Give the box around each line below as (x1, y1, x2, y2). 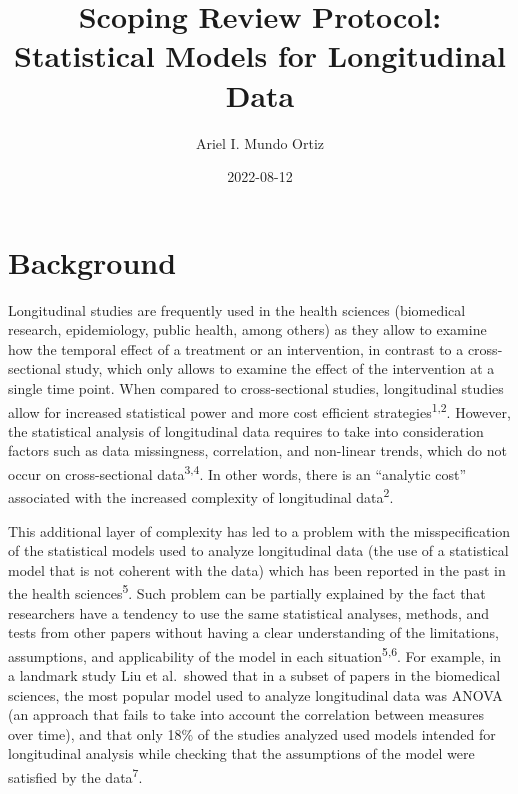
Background (8, 241, 177, 282)
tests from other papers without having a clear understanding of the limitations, (8, 622, 500, 643)
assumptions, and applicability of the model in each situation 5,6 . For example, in (8, 642, 502, 666)
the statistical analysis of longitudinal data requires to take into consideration (8, 420, 484, 441)
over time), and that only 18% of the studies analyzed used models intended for (8, 723, 496, 744)
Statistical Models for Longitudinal (14, 35, 506, 76)
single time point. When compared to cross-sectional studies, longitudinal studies (8, 378, 504, 398)
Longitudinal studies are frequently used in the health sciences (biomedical (8, 299, 466, 320)
